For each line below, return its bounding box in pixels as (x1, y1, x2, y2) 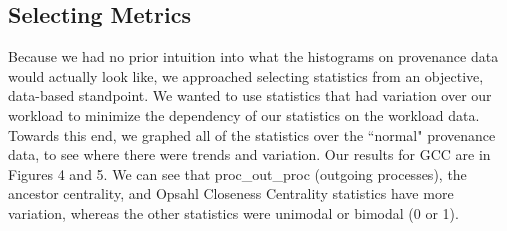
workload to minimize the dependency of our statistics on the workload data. (8, 104, 480, 125)
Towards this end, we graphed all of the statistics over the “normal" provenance (8, 124, 496, 145)
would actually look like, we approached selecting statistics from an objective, (8, 65, 484, 86)
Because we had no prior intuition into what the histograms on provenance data (8, 46, 499, 67)
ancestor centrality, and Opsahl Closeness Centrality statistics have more (8, 183, 454, 204)
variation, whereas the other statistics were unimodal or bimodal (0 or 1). (8, 202, 459, 223)
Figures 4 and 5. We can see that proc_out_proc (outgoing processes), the (8, 163, 467, 184)
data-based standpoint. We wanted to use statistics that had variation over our (8, 85, 492, 106)
